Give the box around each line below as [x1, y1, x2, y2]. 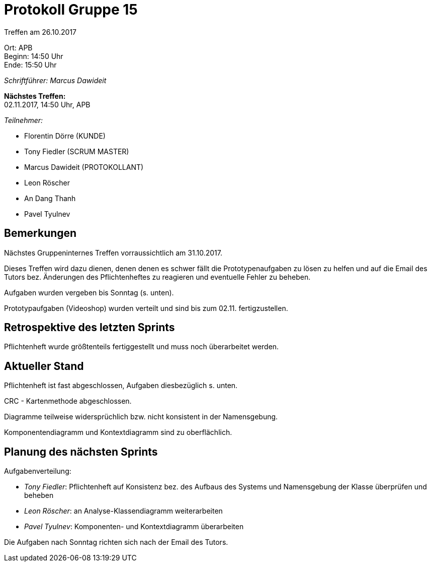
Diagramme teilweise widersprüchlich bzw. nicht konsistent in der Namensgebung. [4, 412, 278, 421]
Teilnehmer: [4, 115, 43, 124]
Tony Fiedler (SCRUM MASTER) [24, 147, 129, 156]
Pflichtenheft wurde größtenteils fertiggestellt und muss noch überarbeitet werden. [4, 342, 279, 351]
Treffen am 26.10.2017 [4, 27, 77, 36]
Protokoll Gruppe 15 [4, 1, 138, 18]
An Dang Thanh [24, 194, 76, 203]
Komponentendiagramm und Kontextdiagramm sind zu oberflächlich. [4, 428, 232, 437]
